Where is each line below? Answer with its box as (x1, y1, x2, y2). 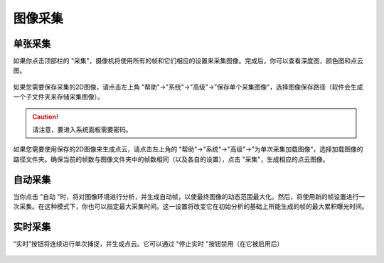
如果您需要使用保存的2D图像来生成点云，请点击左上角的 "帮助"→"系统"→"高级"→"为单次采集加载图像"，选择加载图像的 (13, 145, 363, 154)
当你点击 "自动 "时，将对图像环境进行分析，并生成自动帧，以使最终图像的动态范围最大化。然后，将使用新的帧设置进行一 (13, 192, 366, 200)
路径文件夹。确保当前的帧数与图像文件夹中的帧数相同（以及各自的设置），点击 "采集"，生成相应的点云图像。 (13, 155, 329, 163)
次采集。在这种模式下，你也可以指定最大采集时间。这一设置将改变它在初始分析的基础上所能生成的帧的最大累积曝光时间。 (13, 203, 368, 211)
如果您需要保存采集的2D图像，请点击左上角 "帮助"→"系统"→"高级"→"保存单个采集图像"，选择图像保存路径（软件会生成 (13, 82, 363, 91)
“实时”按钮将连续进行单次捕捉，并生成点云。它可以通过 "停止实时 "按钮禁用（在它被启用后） (13, 240, 284, 248)
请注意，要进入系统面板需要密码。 (32, 125, 132, 134)
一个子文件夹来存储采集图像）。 (13, 92, 104, 101)
